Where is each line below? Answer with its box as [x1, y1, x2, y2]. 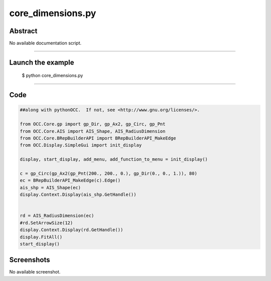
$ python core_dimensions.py [22, 73, 83, 79]
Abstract [9, 27, 38, 35]
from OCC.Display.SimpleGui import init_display [20, 143, 142, 148]
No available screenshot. [9, 269, 61, 275]
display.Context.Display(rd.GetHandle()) [20, 227, 123, 233]
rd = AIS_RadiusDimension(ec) [20, 213, 94, 219]
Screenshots [9, 256, 50, 264]
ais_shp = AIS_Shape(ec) [20, 184, 81, 190]
